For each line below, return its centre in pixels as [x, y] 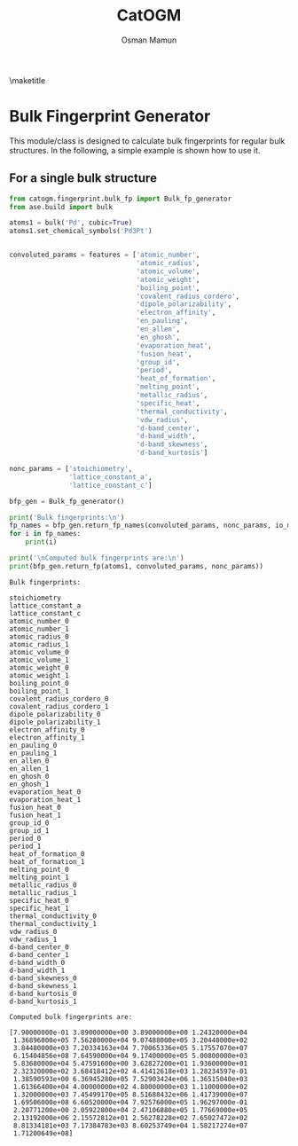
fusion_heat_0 [35, 807]
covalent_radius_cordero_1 [59, 706]
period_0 [25, 838]
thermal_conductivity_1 [53, 923]
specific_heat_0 [39, 900]
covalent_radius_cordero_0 [59, 699]
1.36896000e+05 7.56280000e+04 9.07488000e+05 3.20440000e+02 [130, 1040]
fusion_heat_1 [35, 815]
